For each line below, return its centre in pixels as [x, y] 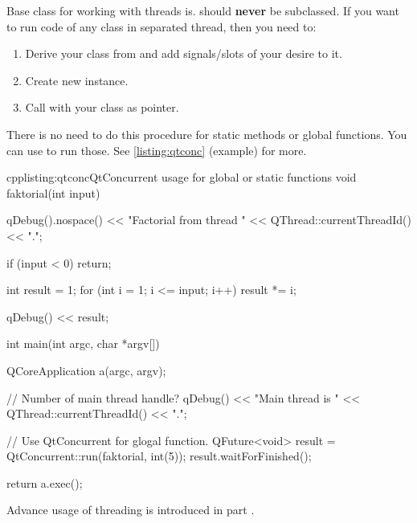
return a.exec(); [45, 482]
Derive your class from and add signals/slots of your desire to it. [184, 53]
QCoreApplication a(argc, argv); [86, 370]
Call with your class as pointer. [102, 107]
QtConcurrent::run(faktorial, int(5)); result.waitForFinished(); [159, 456]
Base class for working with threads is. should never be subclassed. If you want [203, 10]
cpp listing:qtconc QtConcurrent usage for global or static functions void [182, 177]
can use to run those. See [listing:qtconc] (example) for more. [157, 150]
